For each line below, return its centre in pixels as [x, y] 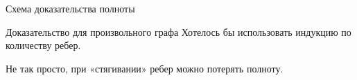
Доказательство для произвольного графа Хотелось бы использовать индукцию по [178, 31]
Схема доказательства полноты [70, 8]
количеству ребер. [43, 45]
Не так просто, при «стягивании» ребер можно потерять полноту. [145, 68]
